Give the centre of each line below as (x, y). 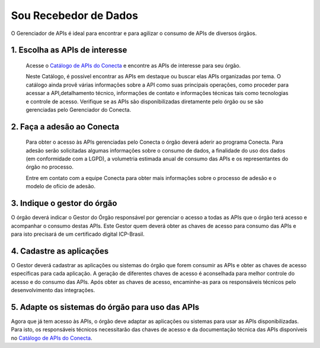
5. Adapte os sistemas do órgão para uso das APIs (105, 307)
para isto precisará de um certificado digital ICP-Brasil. (78, 234)
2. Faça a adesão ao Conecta (65, 127)
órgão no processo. (50, 167)
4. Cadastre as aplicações (60, 251)
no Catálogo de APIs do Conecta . (52, 338)
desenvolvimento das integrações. (53, 290)
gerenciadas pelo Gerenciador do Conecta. (79, 109)
